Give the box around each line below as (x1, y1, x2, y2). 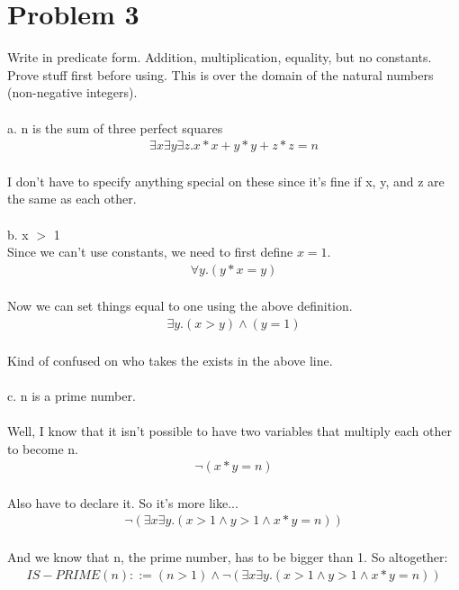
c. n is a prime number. (7, 386, 136, 404)
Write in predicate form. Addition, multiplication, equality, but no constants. (7, 48, 432, 67)
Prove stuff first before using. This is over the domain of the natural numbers (7, 65, 434, 84)
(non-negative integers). (7, 83, 138, 102)
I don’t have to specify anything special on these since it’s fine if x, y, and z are (7, 171, 445, 190)
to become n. (7, 439, 78, 458)
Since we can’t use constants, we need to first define (7, 242, 293, 261)
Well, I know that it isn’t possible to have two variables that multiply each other (7, 421, 452, 440)
